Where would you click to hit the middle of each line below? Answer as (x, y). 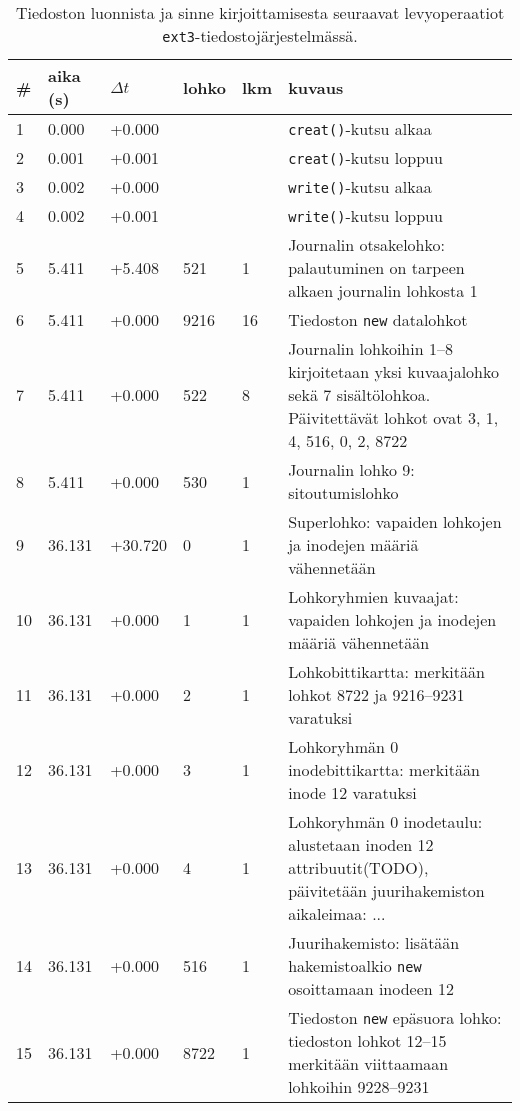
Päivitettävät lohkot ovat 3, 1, (393, 417)
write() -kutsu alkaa (360, 186)
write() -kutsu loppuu (365, 215)
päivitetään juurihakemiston (386, 890)
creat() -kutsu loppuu (365, 157)
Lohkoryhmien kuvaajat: (373, 596)
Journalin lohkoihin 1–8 (370, 348)
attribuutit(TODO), (358, 867)
